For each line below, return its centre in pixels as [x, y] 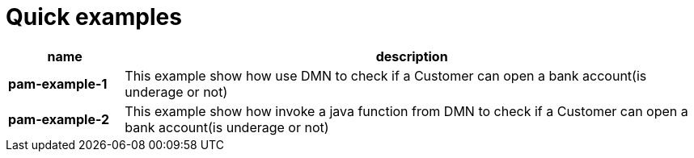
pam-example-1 [58, 83]
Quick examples [94, 17]
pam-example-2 [59, 119]
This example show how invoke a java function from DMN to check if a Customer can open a [406, 111]
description [412, 56]
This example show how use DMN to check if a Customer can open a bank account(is [386, 75]
